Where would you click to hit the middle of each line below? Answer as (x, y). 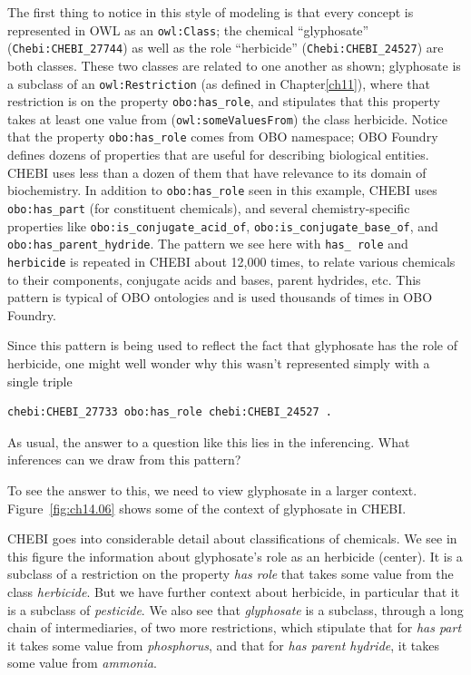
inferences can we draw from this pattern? (124, 460)
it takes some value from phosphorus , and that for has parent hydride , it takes (223, 645)
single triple (40, 381)
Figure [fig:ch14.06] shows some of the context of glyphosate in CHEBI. (207, 508)
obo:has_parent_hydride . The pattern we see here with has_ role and (208, 244)
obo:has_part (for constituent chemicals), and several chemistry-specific (209, 207)
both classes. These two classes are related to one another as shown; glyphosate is (234, 65)
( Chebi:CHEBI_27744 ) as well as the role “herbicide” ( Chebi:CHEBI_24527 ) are (226, 48)
